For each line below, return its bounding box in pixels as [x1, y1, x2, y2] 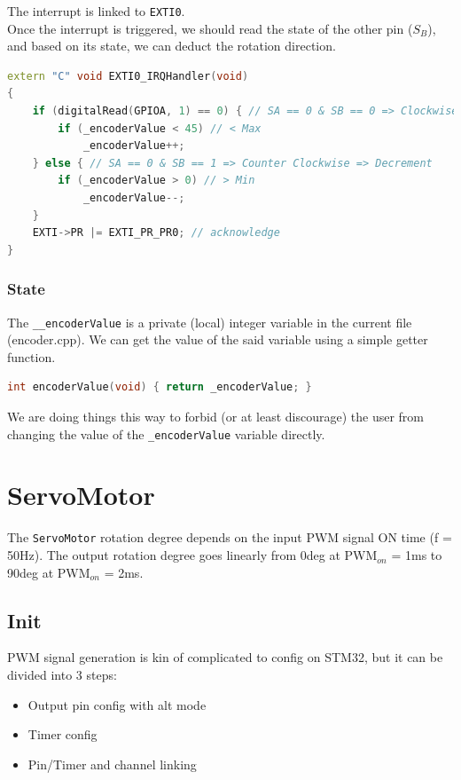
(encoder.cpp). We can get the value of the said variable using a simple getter [7, 330, 428, 349]
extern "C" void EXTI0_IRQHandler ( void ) [7, 69, 249, 83]
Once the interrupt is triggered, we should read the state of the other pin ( [7, 19, 413, 37]
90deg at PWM [7, 563, 90, 581]
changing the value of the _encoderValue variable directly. [7, 424, 325, 443]
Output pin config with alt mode [27, 695, 207, 713]
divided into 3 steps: [7, 666, 117, 684]
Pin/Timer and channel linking [27, 754, 197, 773]
